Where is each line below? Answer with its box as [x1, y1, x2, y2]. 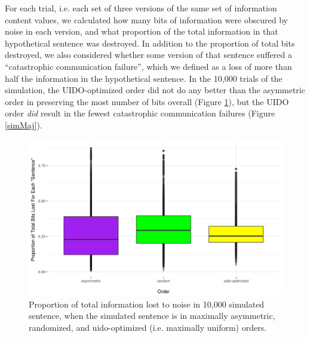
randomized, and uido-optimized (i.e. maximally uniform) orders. [29, 321, 267, 333]
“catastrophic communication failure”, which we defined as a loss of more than [5, 60, 292, 72]
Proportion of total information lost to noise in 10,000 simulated [29, 297, 265, 310]
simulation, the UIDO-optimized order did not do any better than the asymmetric [5, 84, 305, 96]
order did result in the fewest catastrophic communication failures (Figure [5, 107, 275, 119]
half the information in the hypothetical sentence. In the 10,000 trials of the [5, 72, 283, 84]
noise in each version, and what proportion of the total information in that [5, 25, 278, 38]
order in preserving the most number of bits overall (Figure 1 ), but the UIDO [5, 95, 289, 107]
